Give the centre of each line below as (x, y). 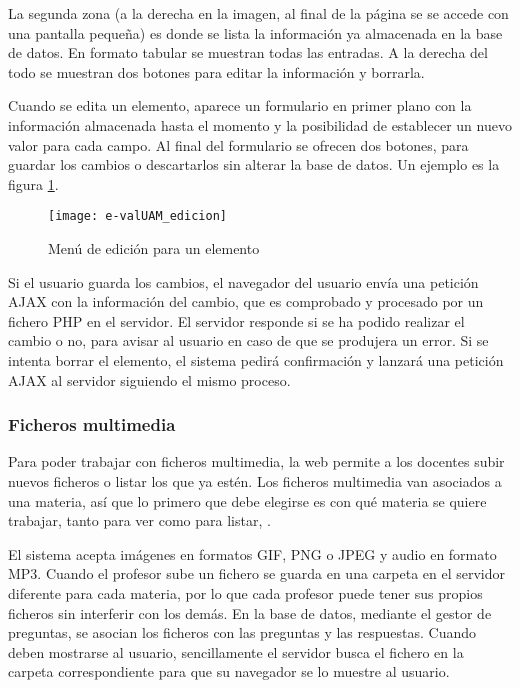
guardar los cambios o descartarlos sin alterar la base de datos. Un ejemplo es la (254, 164)
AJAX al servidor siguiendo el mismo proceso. (149, 379)
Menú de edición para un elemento (154, 248)
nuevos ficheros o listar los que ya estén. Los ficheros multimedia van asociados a (255, 480)
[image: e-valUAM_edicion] (137, 216)
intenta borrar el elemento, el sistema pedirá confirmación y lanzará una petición (256, 359)
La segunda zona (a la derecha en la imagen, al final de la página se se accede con (258, 13)
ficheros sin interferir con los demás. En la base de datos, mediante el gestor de (250, 612)
